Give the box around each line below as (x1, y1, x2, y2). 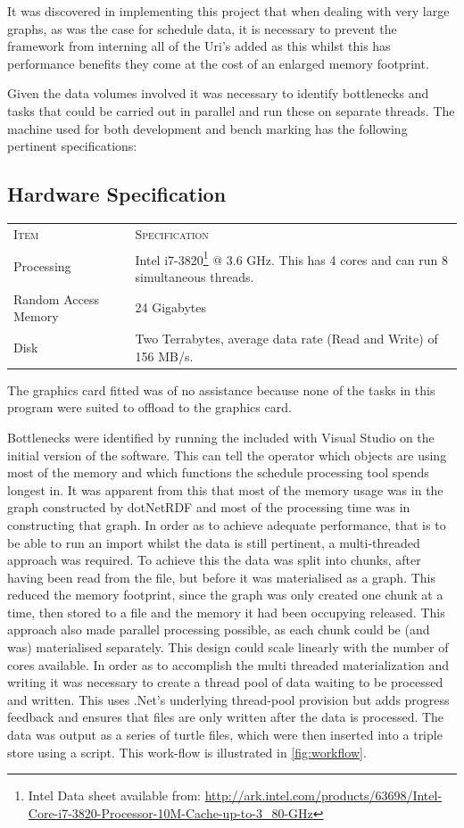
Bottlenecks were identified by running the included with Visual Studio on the (7, 427, 435, 446)
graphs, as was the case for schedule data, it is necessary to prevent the (7, 19, 397, 37)
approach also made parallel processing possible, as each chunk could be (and (7, 620, 430, 639)
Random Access (13, 289, 99, 308)
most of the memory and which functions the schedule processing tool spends (7, 463, 429, 482)
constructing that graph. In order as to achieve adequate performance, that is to (7, 515, 446, 534)
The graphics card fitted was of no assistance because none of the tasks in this (7, 380, 435, 399)
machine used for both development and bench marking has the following (7, 119, 408, 137)
